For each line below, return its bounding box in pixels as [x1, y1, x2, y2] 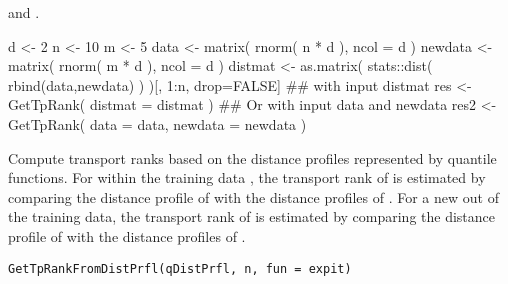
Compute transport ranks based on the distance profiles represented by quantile [8, 147, 497, 168]
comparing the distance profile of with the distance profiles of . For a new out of [8, 186, 499, 207]
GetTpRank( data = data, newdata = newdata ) [8, 113, 307, 134]
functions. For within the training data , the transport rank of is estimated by [8, 167, 486, 188]
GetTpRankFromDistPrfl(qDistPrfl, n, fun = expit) [8, 261, 352, 276]
